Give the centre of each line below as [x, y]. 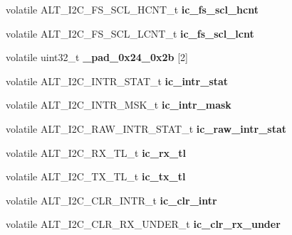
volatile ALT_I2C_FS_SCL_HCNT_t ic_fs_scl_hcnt [132, 9]
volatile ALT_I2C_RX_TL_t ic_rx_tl [96, 152]
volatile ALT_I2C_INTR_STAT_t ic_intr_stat [117, 81]
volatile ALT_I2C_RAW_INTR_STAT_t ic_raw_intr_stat [146, 128]
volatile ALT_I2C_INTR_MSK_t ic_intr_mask [119, 105]
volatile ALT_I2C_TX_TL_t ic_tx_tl [96, 176]
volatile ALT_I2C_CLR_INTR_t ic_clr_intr [111, 200]
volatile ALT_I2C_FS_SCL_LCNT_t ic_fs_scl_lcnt [130, 33]
